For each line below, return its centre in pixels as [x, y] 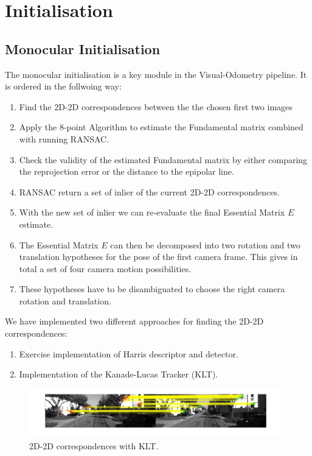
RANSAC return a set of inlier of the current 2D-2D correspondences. [149, 191]
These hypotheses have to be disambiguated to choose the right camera [152, 289]
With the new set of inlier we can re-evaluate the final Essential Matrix [152, 212]
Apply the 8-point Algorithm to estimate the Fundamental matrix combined [161, 127]
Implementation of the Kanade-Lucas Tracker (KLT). [119, 374]
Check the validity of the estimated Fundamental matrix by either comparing [163, 159]
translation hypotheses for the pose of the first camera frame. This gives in [158, 257]
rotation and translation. [65, 300]
